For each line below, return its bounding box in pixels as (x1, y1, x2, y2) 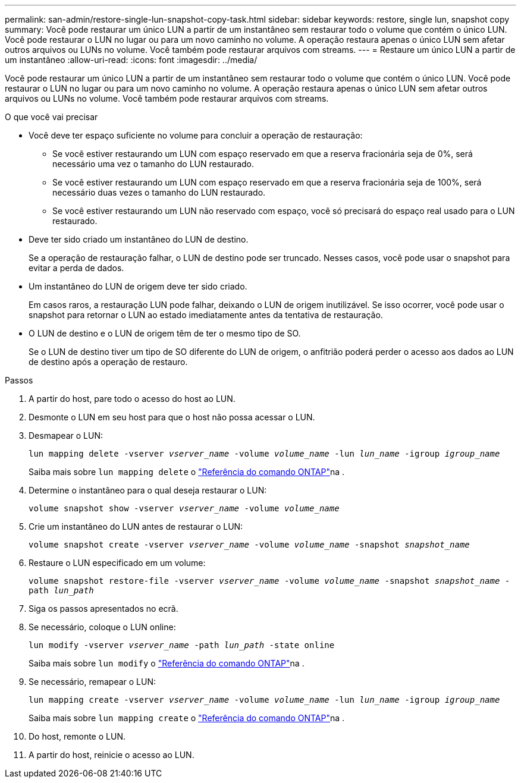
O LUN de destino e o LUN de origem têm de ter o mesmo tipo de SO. (29, 328, 301, 338)
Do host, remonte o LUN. (29, 731, 125, 741)
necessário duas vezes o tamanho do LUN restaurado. (52, 187, 266, 197)
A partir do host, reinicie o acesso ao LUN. (29, 750, 194, 760)
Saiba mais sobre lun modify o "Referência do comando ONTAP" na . (29, 658, 305, 668)
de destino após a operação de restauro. (29, 357, 188, 367)
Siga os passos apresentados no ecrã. (29, 603, 178, 614)
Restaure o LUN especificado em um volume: (29, 558, 206, 568)
